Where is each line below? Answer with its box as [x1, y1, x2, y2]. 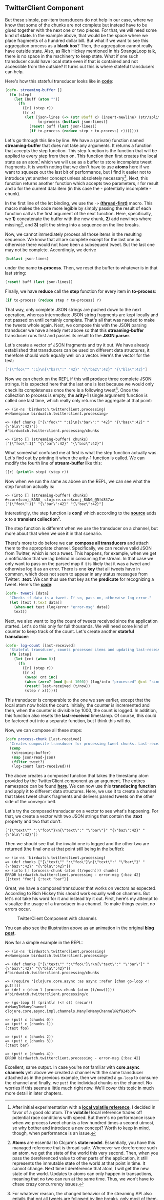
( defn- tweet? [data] [5, 591, 49, 596]
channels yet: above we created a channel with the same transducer [5, 1070, 143, 1076]
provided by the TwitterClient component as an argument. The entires [5, 778, 145, 784]
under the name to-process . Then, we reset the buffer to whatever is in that [5, 265, 158, 271]
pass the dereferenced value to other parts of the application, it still [12, 1155, 148, 1161]
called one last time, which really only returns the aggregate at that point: [5, 397, 152, 403]
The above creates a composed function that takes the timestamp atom [5, 773, 149, 779]
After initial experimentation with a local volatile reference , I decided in [12, 1104, 156, 1110]
